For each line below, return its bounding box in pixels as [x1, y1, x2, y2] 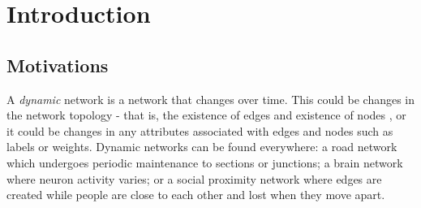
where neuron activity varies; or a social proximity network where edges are [6, 170, 382, 187]
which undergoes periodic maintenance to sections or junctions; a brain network [6, 154, 403, 171]
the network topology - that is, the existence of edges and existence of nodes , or [6, 106, 406, 123]
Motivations [6, 52, 109, 77]
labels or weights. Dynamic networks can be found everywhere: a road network [6, 138, 397, 155]
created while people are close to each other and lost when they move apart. [6, 186, 385, 203]
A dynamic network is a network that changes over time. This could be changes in [6, 90, 415, 107]
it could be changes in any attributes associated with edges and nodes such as [6, 122, 393, 139]
